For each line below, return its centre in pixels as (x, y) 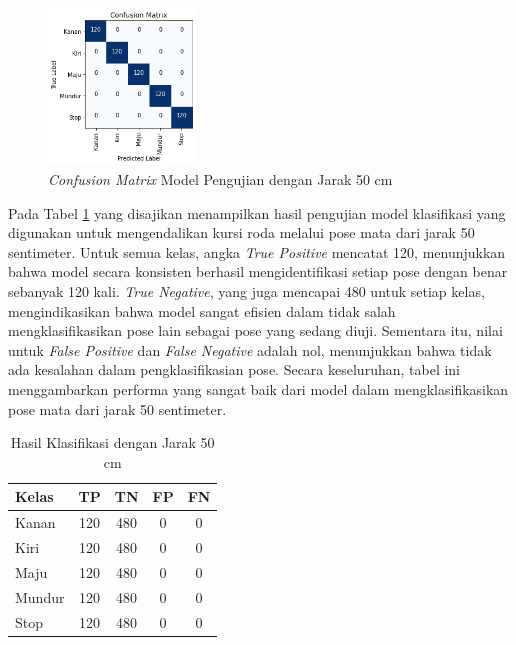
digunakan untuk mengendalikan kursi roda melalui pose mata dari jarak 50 (241, 232)
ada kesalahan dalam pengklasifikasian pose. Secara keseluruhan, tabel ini (234, 369)
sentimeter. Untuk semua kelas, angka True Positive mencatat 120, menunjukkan (257, 251)
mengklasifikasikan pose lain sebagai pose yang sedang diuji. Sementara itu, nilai (255, 330)
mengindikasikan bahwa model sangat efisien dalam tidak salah (202, 310)
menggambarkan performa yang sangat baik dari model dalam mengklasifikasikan (258, 388)
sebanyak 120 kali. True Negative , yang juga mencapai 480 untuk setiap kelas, (246, 290)
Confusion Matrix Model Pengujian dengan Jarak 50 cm (220, 178)
